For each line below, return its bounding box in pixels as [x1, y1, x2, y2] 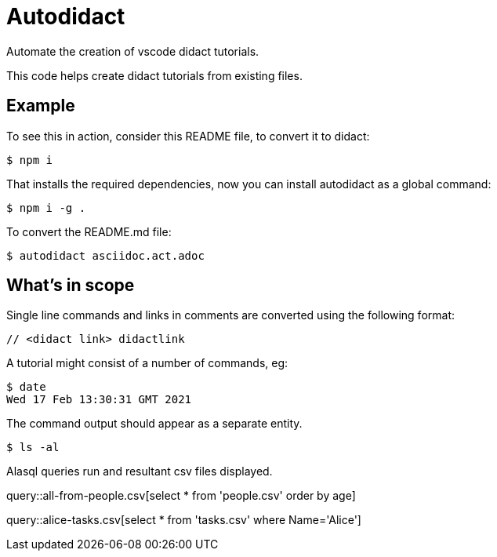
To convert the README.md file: [6, 224, 172, 238]
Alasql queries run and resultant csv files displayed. [6, 464, 273, 479]
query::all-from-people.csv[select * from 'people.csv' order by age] [6, 489, 356, 503]
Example [6, 96, 75, 116]
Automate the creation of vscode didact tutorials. [6, 44, 259, 58]
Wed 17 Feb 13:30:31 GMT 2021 [6, 393, 192, 406]
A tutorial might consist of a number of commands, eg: [6, 356, 288, 370]
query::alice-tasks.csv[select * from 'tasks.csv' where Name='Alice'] [6, 513, 361, 527]
